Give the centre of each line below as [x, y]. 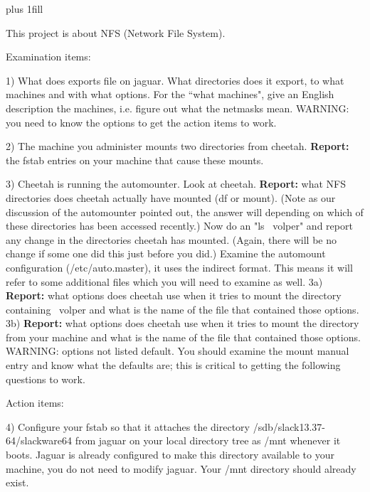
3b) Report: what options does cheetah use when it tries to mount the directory [183, 323]
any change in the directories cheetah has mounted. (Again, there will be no [171, 239]
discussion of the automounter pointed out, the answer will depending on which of [185, 212]
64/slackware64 [39, 440]
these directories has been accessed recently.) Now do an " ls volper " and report [179, 226]
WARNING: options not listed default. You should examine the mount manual [178, 351]
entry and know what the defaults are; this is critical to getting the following [173, 365]
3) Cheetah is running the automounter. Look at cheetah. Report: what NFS [176, 184]
